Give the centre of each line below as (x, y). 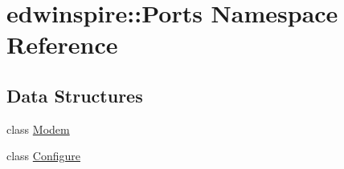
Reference (62, 44)
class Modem (38, 129)
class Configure (43, 156)
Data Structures (75, 95)
